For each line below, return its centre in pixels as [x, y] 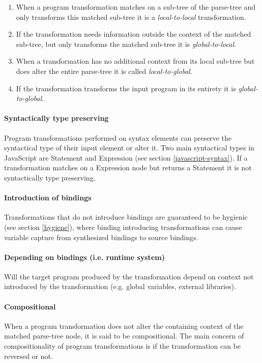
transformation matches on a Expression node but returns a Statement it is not [128, 167]
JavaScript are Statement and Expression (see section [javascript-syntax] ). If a [126, 157]
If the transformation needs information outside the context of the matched [134, 34]
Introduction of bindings [48, 198]
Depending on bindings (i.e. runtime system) [84, 257]
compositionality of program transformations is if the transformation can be [122, 346]
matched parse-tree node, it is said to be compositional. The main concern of [124, 336]
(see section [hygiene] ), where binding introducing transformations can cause [123, 227]
